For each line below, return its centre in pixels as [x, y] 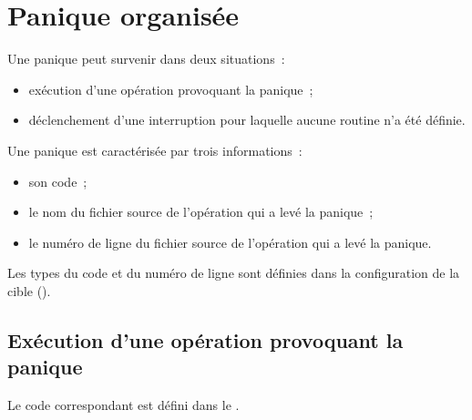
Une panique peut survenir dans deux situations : [146, 59]
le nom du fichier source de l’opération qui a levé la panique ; [201, 212]
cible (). [29, 290]
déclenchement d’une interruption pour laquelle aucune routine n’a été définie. [247, 120]
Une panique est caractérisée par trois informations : [155, 150]
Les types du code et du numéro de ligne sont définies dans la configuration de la [234, 273]
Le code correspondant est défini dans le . [123, 405]
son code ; [58, 181]
